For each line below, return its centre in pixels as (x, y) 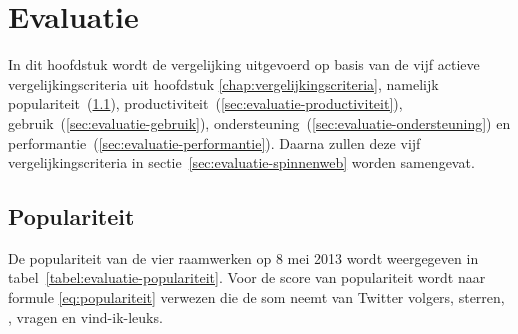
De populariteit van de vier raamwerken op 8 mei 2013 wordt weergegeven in (243, 257)
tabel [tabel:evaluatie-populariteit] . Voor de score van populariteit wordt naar (247, 277)
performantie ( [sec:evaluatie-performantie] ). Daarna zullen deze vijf (214, 142)
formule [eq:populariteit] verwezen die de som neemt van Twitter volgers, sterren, (256, 297)
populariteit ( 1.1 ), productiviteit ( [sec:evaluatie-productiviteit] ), (205, 103)
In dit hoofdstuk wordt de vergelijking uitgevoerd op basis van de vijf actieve (244, 64)
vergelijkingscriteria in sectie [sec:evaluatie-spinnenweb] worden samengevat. (241, 162)
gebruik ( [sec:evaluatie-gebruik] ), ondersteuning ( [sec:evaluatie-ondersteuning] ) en (259, 122)
